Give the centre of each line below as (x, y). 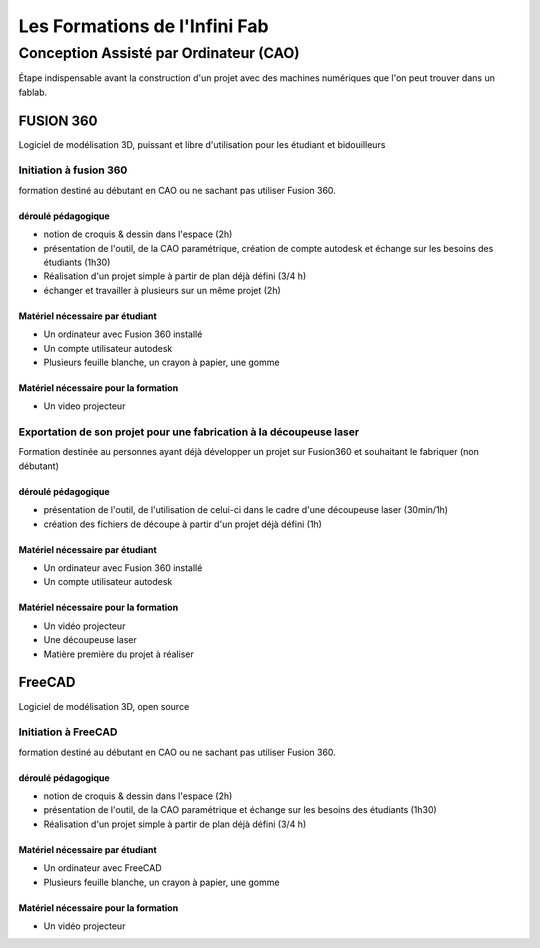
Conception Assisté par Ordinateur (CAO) (159, 53)
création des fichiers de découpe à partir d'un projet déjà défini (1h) (182, 524)
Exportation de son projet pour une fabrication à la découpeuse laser (189, 432)
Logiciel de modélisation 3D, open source (104, 706)
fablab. (33, 92)
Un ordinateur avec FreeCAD (102, 868)
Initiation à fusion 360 (73, 170)
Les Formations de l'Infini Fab (143, 26)
